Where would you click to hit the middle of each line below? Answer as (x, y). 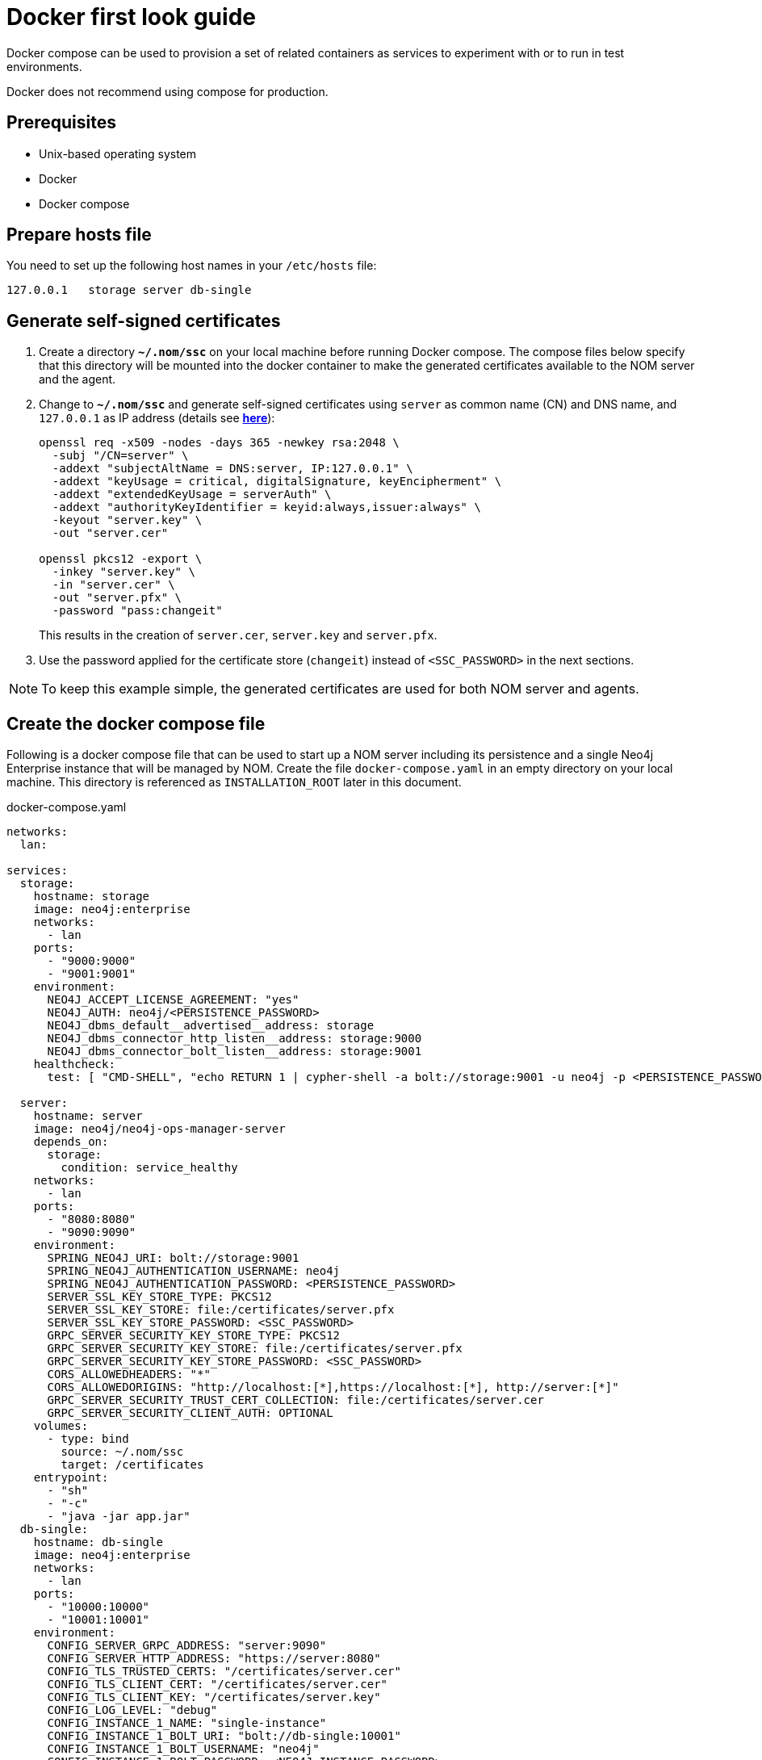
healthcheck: (74, 1064)
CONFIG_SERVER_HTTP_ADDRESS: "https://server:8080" (214, 1659)
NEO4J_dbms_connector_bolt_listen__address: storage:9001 (234, 1052)
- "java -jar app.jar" (119, 1517)
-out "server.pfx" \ (117, 598)
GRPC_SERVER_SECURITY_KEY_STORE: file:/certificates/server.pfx (255, 1349)
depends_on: (71, 1142)
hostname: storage (92, 897)
